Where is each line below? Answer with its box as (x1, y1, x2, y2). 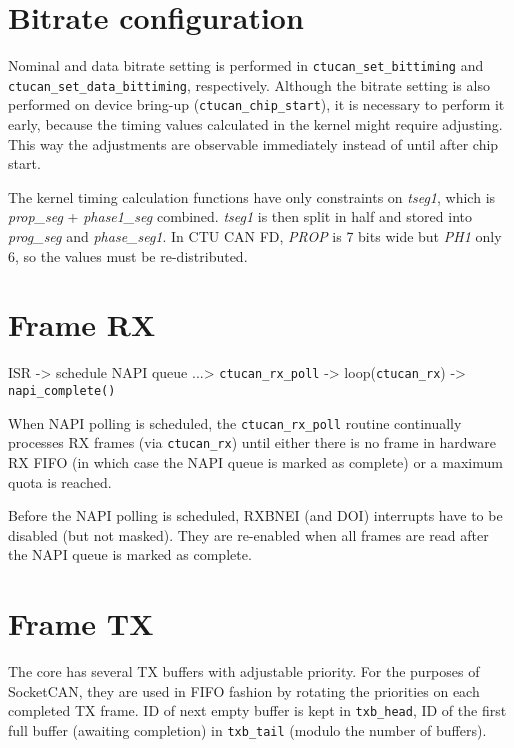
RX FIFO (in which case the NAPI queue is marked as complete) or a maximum (8, 452, 503, 472)
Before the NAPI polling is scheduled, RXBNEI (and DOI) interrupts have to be (8, 505, 503, 526)
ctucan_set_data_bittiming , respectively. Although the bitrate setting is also (8, 74, 490, 95)
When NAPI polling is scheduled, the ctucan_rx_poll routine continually (8, 412, 462, 433)
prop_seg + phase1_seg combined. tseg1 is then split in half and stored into (8, 206, 472, 227)
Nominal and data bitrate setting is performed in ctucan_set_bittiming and (8, 55, 484, 76)
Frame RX (8, 304, 156, 345)
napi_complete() (8, 384, 116, 399)
